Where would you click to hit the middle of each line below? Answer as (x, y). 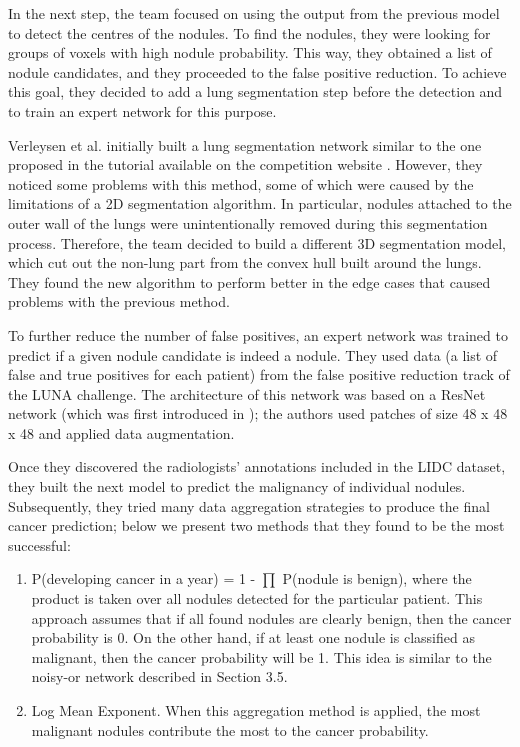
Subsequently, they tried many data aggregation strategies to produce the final (249, 505)
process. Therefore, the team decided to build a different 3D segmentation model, (257, 242)
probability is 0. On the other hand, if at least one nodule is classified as (253, 637)
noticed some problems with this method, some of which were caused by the (241, 183)
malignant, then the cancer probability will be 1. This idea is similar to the (261, 656)
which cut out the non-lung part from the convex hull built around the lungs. (245, 262)
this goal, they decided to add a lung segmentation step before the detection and (255, 91)
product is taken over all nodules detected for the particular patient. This (257, 598)
